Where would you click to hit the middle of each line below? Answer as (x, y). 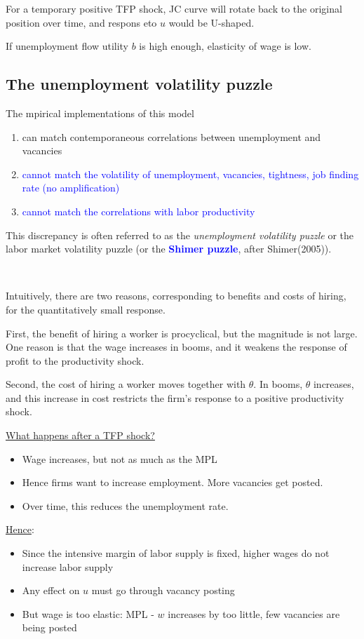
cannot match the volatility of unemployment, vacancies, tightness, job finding (190, 174)
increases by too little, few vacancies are (254, 613)
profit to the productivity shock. (75, 360)
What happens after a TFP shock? (80, 435)
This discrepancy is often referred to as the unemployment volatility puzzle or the (180, 235)
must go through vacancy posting (163, 590)
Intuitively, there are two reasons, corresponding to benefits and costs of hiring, (176, 296)
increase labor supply (68, 566)
